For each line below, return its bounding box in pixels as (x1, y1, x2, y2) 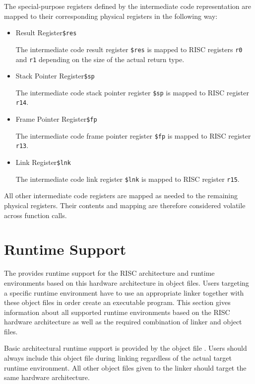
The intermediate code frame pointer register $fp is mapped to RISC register (15, 130, 251, 141)
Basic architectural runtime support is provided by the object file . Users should (4, 343, 247, 353)
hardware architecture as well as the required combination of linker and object (4, 316, 242, 327)
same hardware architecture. (4, 372, 90, 383)
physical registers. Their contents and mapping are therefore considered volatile (4, 200, 246, 210)
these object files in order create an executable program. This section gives (4, 297, 231, 307)
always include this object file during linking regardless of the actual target (4, 353, 232, 363)
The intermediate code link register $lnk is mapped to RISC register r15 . (15, 173, 240, 184)
